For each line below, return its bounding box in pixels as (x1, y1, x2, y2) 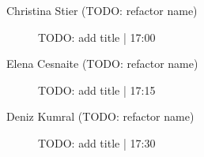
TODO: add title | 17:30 (38, 134, 156, 151)
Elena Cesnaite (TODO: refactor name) (6, 55, 198, 72)
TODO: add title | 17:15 (38, 81, 156, 98)
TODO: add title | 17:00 (38, 28, 156, 45)
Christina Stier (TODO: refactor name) (6, 2, 198, 18)
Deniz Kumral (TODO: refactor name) (6, 108, 195, 125)
